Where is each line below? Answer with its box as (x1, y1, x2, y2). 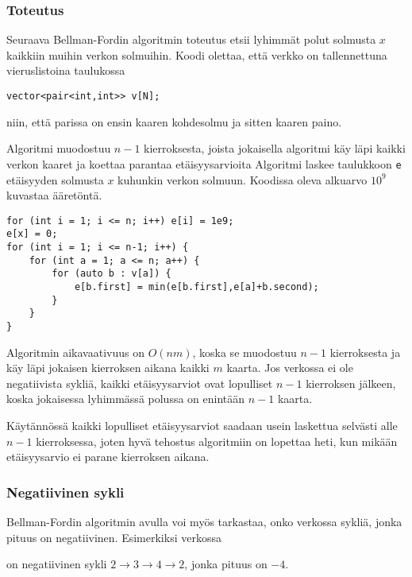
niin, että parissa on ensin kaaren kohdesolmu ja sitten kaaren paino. (6, 113, 342, 130)
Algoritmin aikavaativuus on (6, 343, 144, 360)
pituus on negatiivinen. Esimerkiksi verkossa (6, 529, 221, 545)
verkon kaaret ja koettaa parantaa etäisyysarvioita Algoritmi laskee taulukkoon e (6, 155, 402, 172)
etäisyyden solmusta (6, 171, 104, 188)
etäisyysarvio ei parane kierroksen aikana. (6, 448, 210, 465)
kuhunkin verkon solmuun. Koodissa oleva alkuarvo (117, 171, 368, 188)
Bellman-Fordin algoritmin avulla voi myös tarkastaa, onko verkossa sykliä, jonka (6, 513, 402, 529)
